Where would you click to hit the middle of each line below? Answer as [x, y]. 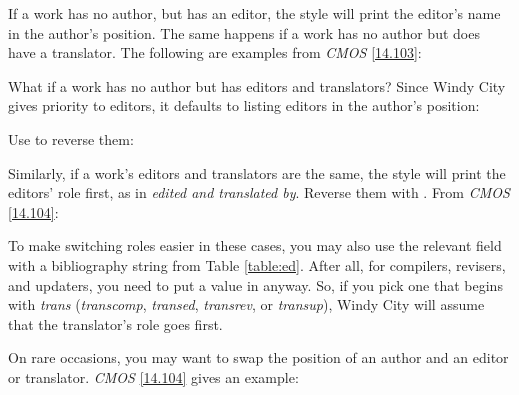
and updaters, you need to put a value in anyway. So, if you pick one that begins [255, 284]
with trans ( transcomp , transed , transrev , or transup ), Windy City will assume [246, 304]
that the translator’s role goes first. [115, 323]
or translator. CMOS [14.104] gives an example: [153, 376]
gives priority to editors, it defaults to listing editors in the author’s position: [244, 105]
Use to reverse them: [71, 138]
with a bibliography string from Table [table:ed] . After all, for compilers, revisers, [257, 264]
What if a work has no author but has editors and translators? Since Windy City [257, 85]
